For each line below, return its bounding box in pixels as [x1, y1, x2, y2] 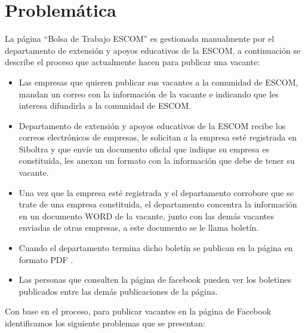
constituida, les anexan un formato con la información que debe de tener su [19, 154, 295, 167]
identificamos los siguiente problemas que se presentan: [5, 317, 205, 329]
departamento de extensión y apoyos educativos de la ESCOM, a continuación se [5, 44, 301, 56]
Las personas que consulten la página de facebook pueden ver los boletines [19, 273, 291, 286]
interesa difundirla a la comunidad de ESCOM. [19, 99, 191, 112]
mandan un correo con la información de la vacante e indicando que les [19, 87, 279, 100]
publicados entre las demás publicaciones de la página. [19, 285, 218, 297]
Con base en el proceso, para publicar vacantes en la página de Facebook [5, 305, 272, 317]
